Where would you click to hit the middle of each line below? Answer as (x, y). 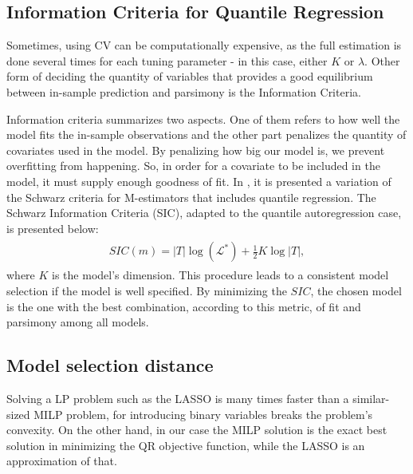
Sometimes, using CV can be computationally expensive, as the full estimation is (204, 45)
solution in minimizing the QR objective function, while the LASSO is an (186, 445)
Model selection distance (110, 365)
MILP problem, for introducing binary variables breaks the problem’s (203, 414)
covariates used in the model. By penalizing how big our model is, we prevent (196, 150)
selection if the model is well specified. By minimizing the (147, 290)
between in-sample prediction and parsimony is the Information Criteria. (184, 91)
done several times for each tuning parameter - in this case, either (167, 60)
